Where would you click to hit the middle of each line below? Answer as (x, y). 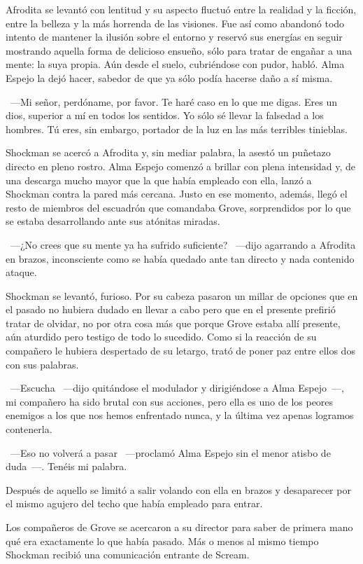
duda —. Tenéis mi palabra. (66, 466)
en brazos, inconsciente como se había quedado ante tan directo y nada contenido (180, 258)
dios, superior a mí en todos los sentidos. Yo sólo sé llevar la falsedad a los (165, 115)
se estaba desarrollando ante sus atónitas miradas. (113, 221)
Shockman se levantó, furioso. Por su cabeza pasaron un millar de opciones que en (182, 295)
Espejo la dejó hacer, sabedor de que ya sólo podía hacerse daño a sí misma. (169, 77)
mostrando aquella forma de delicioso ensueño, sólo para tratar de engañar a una (179, 50)
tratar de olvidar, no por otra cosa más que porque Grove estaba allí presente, (173, 323)
